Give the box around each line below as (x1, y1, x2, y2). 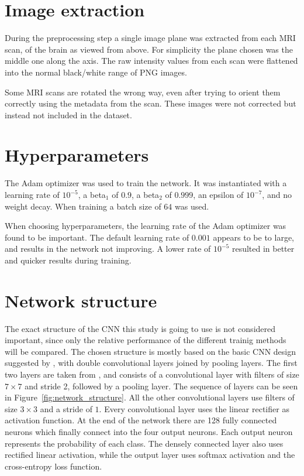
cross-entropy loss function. (5, 460, 102, 472)
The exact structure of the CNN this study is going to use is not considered (5, 322, 276, 334)
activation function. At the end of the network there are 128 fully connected (5, 414, 277, 426)
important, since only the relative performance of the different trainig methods (5, 334, 286, 346)
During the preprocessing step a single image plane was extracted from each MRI (5, 32, 296, 44)
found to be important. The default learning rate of (5, 231, 189, 243)
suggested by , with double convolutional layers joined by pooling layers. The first (5, 357, 298, 369)
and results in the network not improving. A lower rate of (5, 242, 211, 255)
